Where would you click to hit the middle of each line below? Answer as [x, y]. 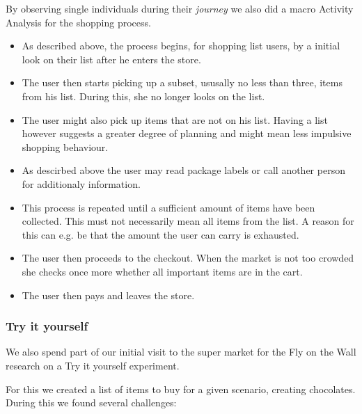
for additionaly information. [81, 183]
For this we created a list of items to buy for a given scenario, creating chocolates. [181, 389]
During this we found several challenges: [91, 403]
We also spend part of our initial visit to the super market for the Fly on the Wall [181, 352]
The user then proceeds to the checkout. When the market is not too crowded [188, 258]
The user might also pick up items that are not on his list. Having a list [175, 119]
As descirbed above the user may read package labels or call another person [183, 170]
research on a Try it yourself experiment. [93, 365]
